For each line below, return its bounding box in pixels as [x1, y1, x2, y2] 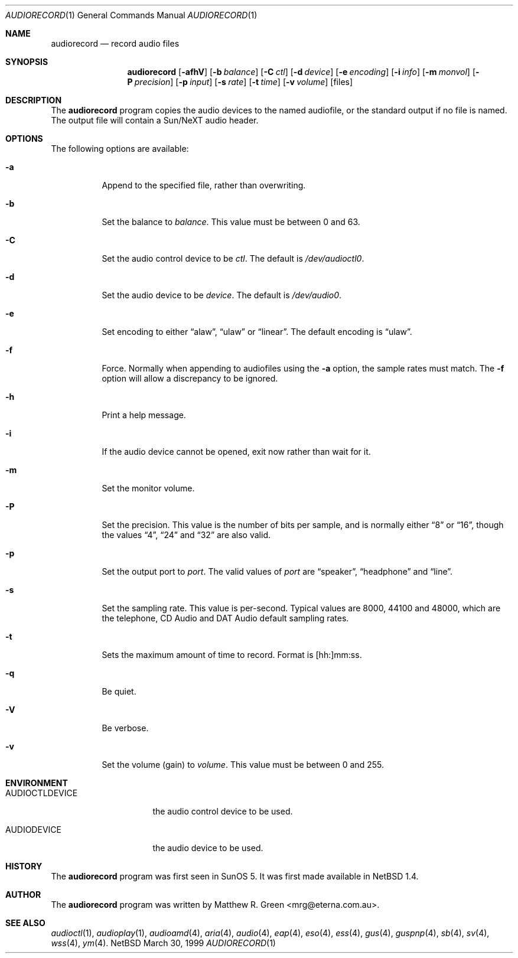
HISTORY [5, 861, 43, 871]
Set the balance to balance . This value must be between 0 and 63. [102, 217, 360, 227]
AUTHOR [5, 889, 41, 900]
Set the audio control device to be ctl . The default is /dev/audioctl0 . [102, 253, 364, 263]
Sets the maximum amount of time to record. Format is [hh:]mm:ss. [102, 650, 362, 660]
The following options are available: [51, 144, 189, 154]
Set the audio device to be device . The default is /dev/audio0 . [102, 290, 342, 300]
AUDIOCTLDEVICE [5, 788, 78, 798]
